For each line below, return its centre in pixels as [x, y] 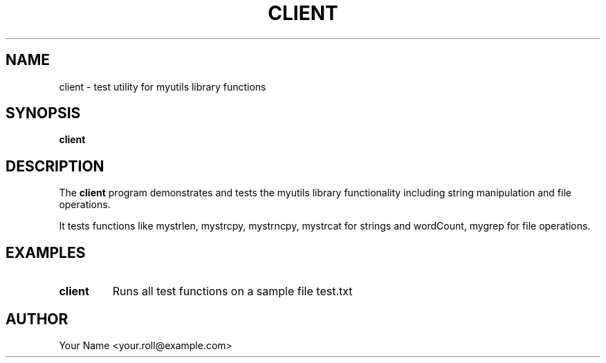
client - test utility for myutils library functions [163, 86]
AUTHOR [37, 319]
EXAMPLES [46, 252]
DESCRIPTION [55, 166]
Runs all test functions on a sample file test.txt [232, 291]
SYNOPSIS [43, 113]
